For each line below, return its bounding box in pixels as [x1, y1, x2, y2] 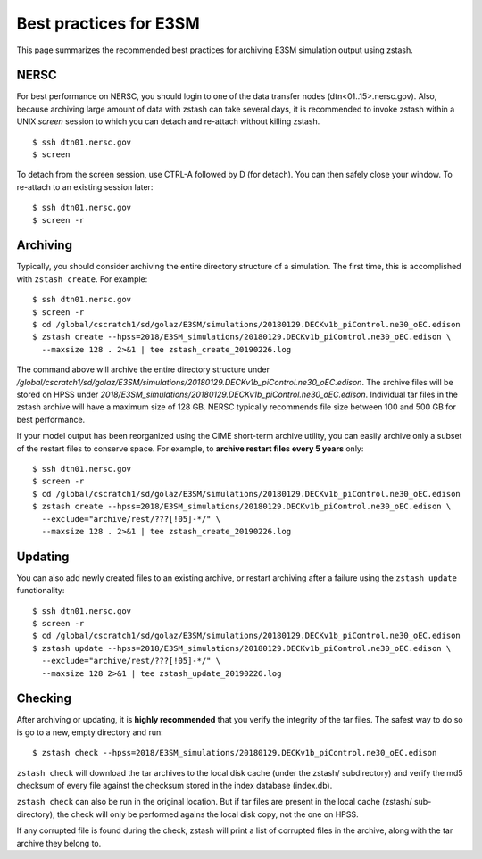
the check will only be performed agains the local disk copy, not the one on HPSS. [56, 808, 359, 820]
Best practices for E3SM [16, 13, 200, 33]
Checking [16, 691, 71, 706]
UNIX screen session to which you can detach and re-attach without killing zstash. [16, 116, 320, 127]
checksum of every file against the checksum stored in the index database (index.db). [16, 781, 333, 791]
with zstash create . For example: [16, 273, 148, 285]
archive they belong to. [16, 838, 102, 848]
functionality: [16, 585, 65, 596]
